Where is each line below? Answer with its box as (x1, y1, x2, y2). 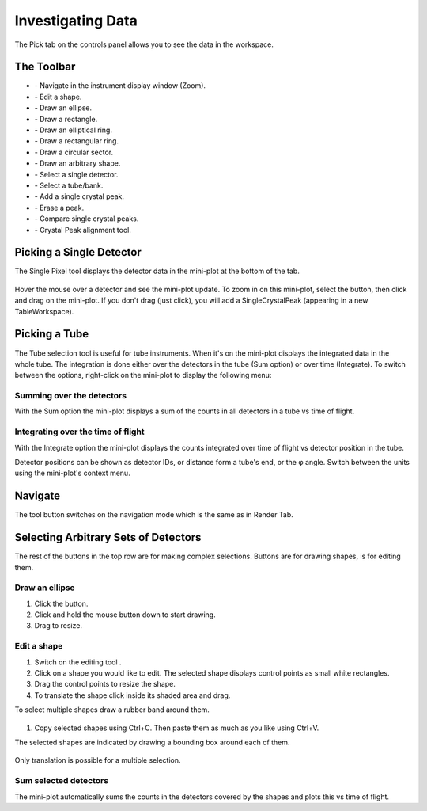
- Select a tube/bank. (34, 181, 104, 190)
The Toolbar (14, 60, 76, 74)
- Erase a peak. (34, 203, 85, 212)
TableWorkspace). (14, 307, 74, 316)
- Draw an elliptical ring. (34, 125, 112, 135)
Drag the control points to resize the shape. (34, 680, 176, 689)
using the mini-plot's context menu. (14, 468, 130, 478)
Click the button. (34, 599, 89, 608)
